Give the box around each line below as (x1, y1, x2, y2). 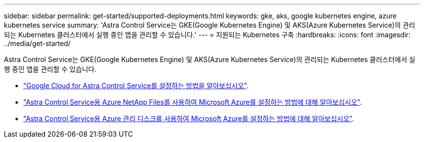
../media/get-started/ (4, 39, 71, 47)
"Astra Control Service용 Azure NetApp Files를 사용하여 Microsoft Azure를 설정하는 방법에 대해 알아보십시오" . (23, 98, 362, 106)
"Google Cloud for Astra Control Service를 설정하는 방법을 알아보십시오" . (23, 81, 249, 90)
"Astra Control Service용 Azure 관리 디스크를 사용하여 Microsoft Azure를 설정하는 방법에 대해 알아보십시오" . (23, 114, 354, 123)
